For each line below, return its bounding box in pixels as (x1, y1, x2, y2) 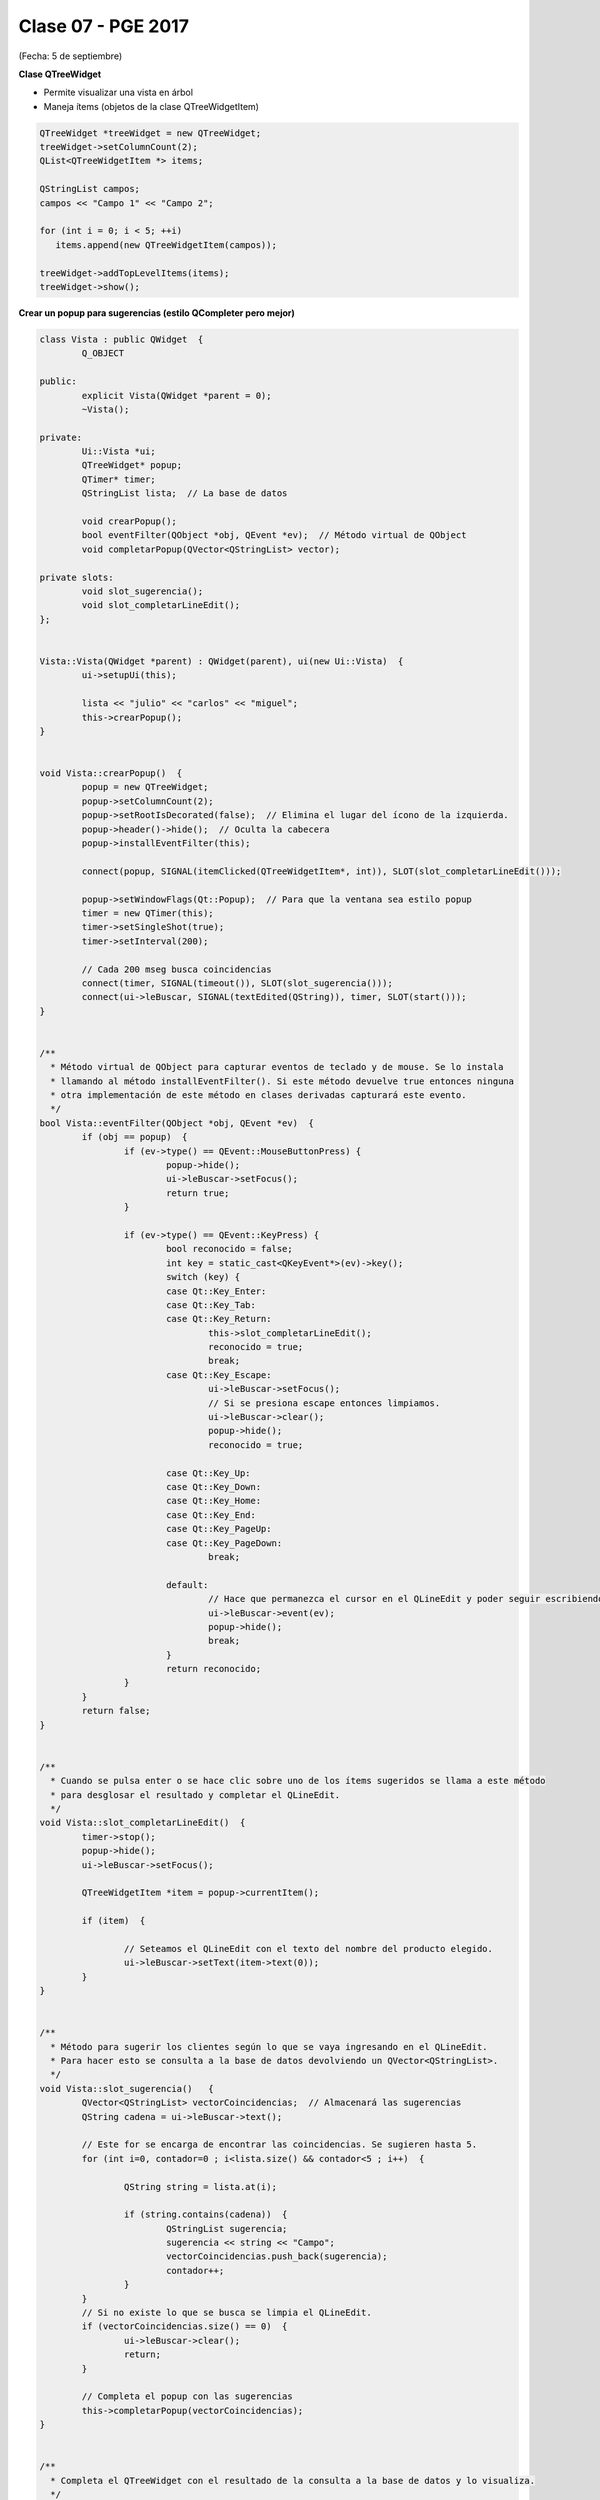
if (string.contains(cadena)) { (123, 2209, 288, 2220)
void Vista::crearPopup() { (39, 768, 183, 779)
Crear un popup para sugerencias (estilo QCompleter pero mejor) (18, 306, 295, 319)
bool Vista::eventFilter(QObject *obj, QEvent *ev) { (39, 1117, 314, 1129)
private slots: (39, 571, 114, 583)
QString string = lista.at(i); (123, 2181, 277, 2192)
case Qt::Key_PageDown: (165, 1537, 283, 1549)
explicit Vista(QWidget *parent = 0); (81, 390, 272, 401)
